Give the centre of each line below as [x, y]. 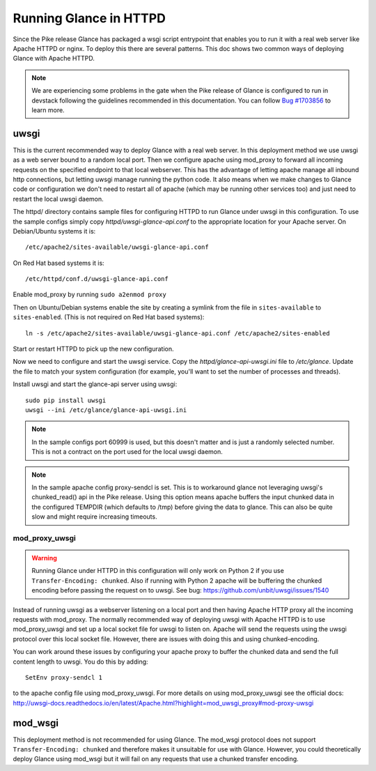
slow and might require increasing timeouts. [94, 517]
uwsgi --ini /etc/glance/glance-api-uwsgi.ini [106, 410]
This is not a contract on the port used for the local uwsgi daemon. [127, 452]
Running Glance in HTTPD [89, 18]
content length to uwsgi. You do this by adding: [81, 662]
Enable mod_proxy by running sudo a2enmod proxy [89, 295]
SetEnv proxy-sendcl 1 [64, 677]
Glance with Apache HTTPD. [54, 59]
